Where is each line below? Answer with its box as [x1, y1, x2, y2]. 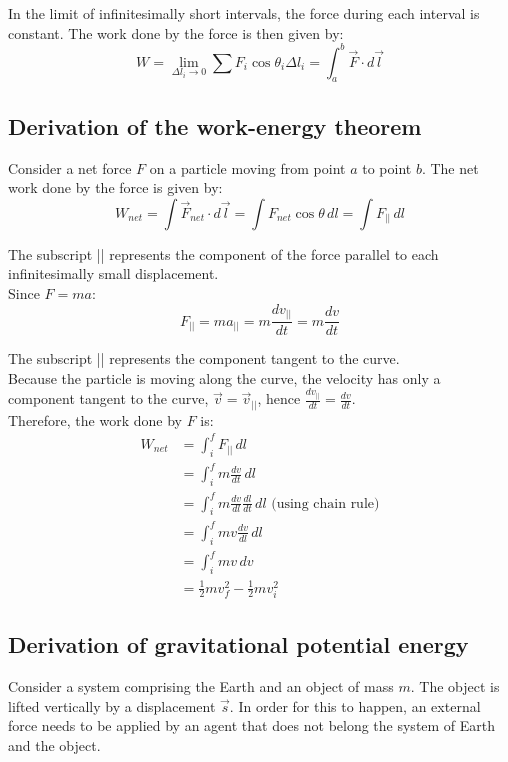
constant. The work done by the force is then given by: [8, 22, 344, 43]
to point [362, 157, 412, 178]
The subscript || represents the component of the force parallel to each [8, 243, 439, 264]
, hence [257, 388, 301, 409]
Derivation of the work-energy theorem [8, 110, 422, 141]
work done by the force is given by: [8, 177, 223, 198]
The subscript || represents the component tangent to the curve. [8, 348, 400, 369]
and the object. [8, 734, 101, 755]
